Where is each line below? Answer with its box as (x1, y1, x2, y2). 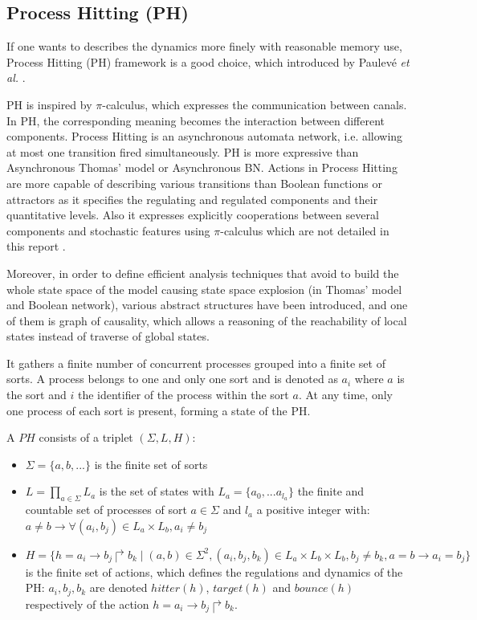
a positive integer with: (256, 501, 370, 518)
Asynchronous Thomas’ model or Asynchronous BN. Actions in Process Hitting (6, 159, 397, 176)
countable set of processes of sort (25, 501, 187, 518)
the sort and (6, 386, 67, 403)
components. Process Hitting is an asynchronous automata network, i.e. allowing (6, 128, 403, 145)
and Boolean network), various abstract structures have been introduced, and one (6, 296, 408, 313)
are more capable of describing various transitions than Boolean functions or (6, 174, 382, 191)
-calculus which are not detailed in (220, 222, 389, 239)
